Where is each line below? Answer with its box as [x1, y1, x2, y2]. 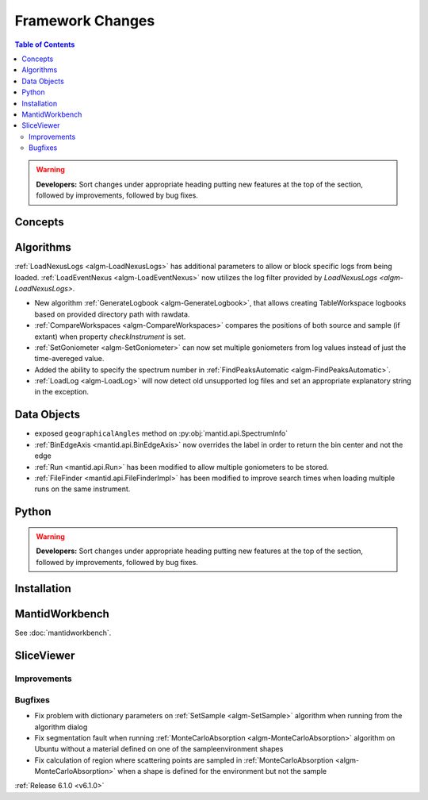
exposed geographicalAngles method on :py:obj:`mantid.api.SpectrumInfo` [34, 429, 289, 438]
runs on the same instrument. [34, 484, 131, 494]
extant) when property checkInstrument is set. [34, 332, 186, 341]
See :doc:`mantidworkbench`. [14, 628, 112, 638]
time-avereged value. [34, 354, 105, 363]
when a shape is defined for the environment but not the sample [117, 767, 327, 776]
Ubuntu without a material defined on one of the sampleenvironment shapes [34, 744, 284, 754]
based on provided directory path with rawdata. [34, 310, 190, 319]
